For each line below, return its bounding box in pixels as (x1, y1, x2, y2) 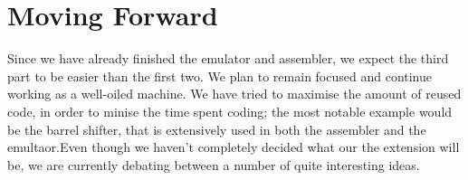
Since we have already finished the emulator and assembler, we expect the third (7, 49, 449, 68)
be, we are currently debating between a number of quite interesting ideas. (7, 155, 420, 174)
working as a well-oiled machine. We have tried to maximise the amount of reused (7, 84, 462, 103)
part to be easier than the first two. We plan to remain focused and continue (7, 66, 432, 85)
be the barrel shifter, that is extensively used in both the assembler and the (7, 119, 426, 138)
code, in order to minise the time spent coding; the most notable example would (7, 101, 453, 120)
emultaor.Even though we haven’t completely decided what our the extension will (7, 137, 460, 156)
